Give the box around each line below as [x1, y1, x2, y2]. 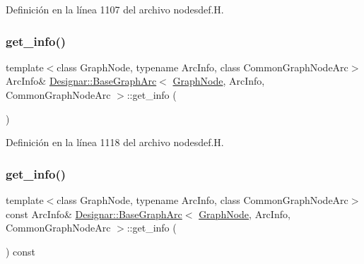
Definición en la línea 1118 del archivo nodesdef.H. [6, 135, 224, 150]
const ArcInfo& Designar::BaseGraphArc [6, 206, 182, 221]
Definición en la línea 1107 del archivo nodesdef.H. [6, 2, 224, 16]
